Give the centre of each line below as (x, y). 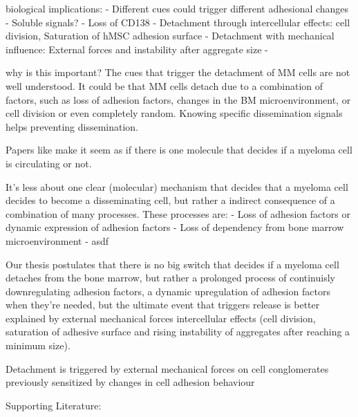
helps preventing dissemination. (72, 126)
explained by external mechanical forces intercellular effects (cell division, (161, 318)
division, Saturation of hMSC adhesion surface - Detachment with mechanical (170, 36)
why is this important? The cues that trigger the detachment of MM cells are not (178, 72)
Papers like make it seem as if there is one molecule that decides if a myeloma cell (179, 150)
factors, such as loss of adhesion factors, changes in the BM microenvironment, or (178, 99)
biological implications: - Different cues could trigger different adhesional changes (177, 8)
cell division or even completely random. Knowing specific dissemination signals (174, 113)
